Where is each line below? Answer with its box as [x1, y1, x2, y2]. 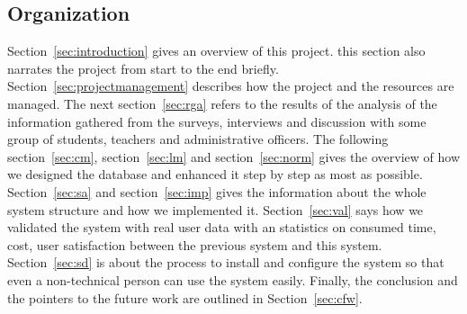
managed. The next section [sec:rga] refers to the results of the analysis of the [7, 94, 437, 112]
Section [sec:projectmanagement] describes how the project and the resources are [7, 76, 454, 95]
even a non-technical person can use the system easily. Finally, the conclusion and [7, 270, 458, 289]
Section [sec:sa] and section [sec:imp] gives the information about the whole [7, 182, 427, 201]
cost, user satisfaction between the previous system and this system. [7, 235, 382, 254]
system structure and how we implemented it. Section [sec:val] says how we [7, 200, 424, 219]
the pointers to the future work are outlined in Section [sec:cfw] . [7, 288, 363, 307]
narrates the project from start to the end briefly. [7, 58, 279, 77]
